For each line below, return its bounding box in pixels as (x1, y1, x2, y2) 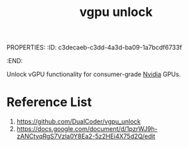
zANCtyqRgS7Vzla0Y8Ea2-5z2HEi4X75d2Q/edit (16, 132, 156, 141)
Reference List (6, 94, 92, 110)
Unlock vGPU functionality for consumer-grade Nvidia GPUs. (6, 70, 181, 78)
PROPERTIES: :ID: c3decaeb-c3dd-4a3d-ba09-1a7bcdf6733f (6, 43, 182, 52)
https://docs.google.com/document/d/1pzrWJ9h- (16, 125, 158, 133)
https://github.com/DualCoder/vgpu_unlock (16, 117, 141, 126)
